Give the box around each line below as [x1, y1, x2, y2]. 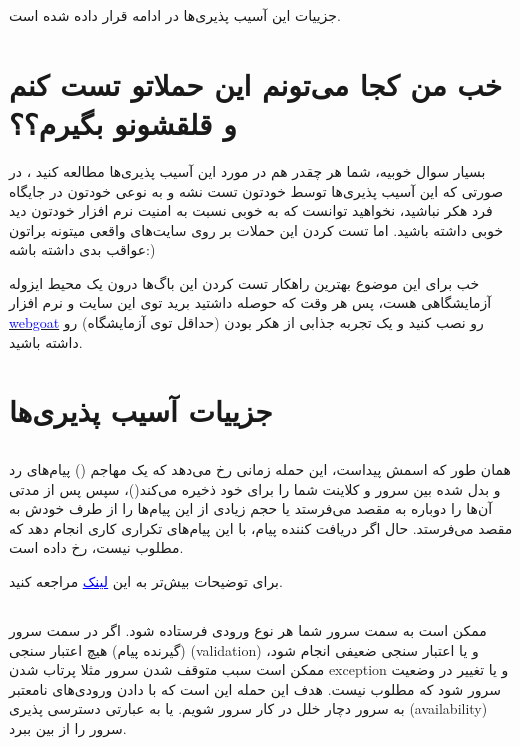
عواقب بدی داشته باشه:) [9, 239, 156, 260]
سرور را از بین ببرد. [9, 717, 127, 738]
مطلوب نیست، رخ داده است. [9, 537, 184, 558]
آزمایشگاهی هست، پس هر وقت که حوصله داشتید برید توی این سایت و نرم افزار [9, 292, 492, 313]
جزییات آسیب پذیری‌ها [9, 390, 273, 431]
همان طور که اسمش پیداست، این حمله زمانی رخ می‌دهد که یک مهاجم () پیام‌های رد [9, 459, 511, 480]
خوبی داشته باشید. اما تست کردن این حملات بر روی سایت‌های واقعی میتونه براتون [9, 219, 504, 240]
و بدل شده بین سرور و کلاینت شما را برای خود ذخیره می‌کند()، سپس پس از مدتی [9, 478, 501, 499]
